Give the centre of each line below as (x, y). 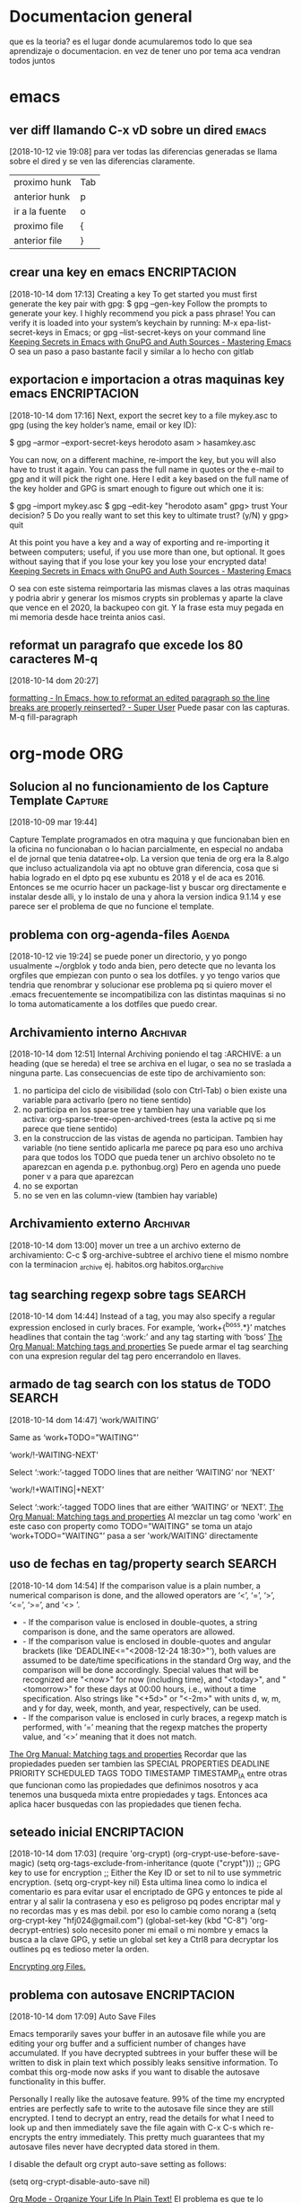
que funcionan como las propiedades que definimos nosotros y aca (134, 1784)
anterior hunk (42, 197)
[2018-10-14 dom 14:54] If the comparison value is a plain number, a (135, 1585)
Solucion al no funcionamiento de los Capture (139, 787)
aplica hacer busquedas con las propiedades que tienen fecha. (125, 1804)
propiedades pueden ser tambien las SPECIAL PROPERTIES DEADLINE (140, 1764)
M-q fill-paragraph (43, 717)
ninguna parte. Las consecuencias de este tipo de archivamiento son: (138, 1073)
